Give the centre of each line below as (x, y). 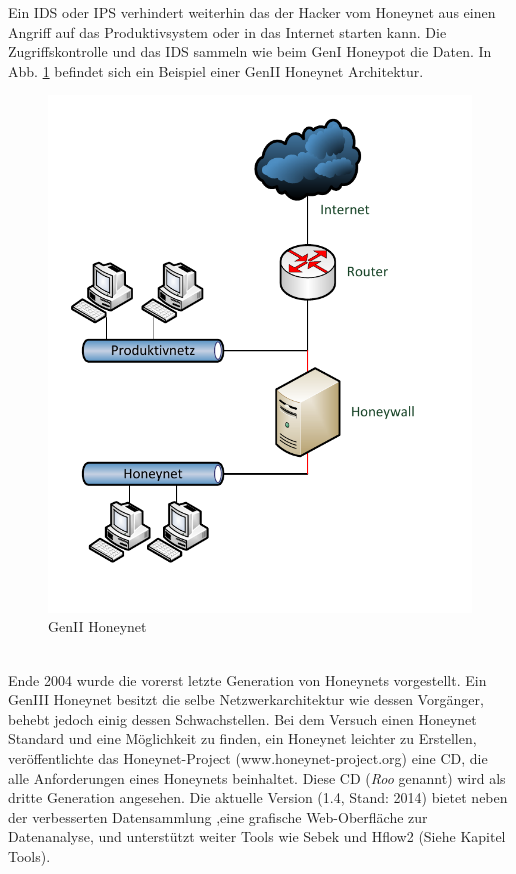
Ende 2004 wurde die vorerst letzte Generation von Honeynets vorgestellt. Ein (247, 679)
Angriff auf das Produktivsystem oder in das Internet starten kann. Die (227, 31)
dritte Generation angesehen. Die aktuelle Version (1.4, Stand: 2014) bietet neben (258, 797)
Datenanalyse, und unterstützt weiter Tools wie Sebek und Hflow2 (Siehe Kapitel (257, 836)
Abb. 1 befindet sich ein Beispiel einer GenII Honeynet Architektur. (216, 70)
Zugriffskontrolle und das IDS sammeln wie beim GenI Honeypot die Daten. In (250, 51)
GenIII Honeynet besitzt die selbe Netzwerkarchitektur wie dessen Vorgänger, (246, 699)
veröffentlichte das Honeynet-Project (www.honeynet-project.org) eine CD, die (248, 758)
